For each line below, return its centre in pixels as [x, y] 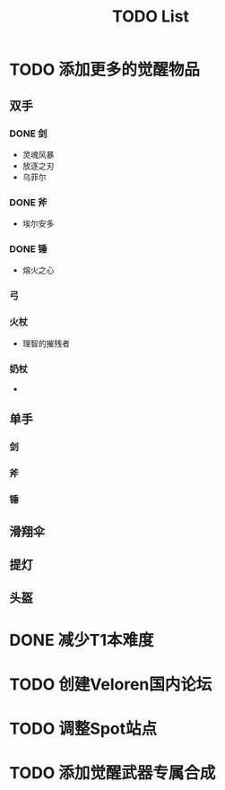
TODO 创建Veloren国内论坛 [111, 684]
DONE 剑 [28, 134]
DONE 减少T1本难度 [82, 640]
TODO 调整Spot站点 [83, 729]
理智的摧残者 [46, 343]
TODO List [151, 17]
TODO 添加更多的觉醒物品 [104, 70]
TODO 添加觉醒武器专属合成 [112, 773]
